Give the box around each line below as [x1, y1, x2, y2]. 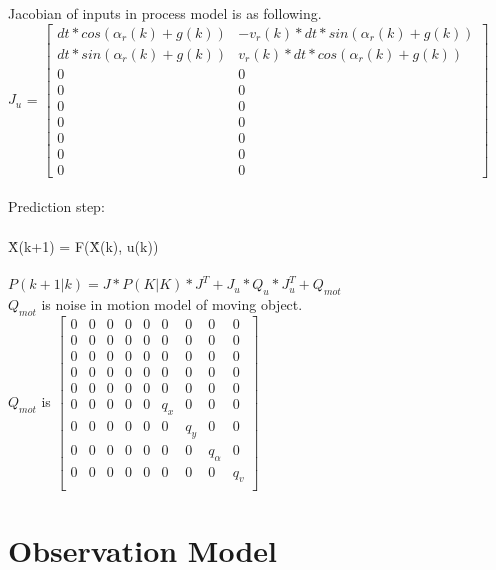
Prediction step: [8, 196, 105, 217]
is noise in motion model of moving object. [41, 294, 303, 315]
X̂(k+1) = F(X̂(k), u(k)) [8, 235, 159, 256]
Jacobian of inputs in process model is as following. [8, 3, 322, 23]
